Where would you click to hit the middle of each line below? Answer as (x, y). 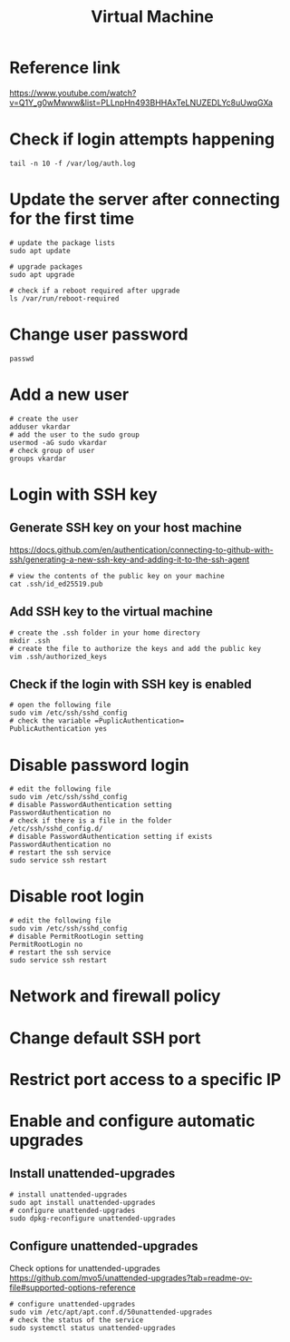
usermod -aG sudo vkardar (58, 442)
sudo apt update (40, 251)
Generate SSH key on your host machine (126, 528)
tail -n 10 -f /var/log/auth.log (72, 163)
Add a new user (69, 395)
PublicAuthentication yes (58, 729)
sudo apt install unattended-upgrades (82, 1202)
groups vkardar (38, 459)
